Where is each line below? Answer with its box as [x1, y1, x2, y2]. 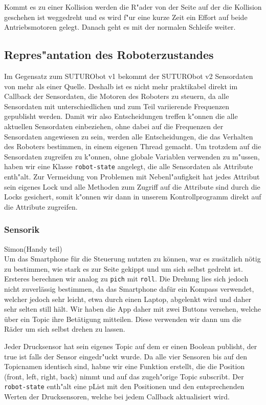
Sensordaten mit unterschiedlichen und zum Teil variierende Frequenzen [4, 100, 230, 111]
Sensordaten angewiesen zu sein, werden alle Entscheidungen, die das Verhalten [4, 131, 253, 141]
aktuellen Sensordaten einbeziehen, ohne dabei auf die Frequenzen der [4, 120, 224, 131]
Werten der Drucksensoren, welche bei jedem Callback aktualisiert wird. [4, 391, 230, 402]
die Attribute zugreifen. [4, 201, 78, 212]
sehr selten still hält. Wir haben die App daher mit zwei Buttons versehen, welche [4, 303, 261, 314]
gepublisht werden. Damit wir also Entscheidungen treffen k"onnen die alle [4, 111, 238, 121]
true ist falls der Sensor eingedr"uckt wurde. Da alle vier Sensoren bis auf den [4, 351, 248, 361]
